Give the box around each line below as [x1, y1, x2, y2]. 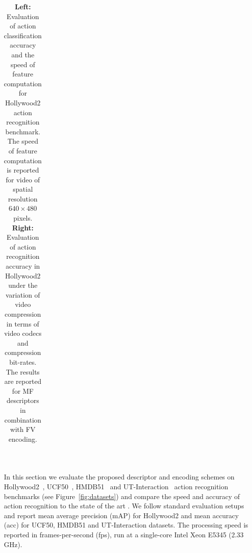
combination [4, 414, 42, 425]
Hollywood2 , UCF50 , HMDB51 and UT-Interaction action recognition [4, 481, 228, 491]
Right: [12, 222, 34, 232]
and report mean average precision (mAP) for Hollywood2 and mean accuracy [4, 510, 239, 520]
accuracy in [5, 261, 40, 271]
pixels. [13, 213, 32, 223]
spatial [13, 184, 33, 194]
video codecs [4, 328, 42, 338]
